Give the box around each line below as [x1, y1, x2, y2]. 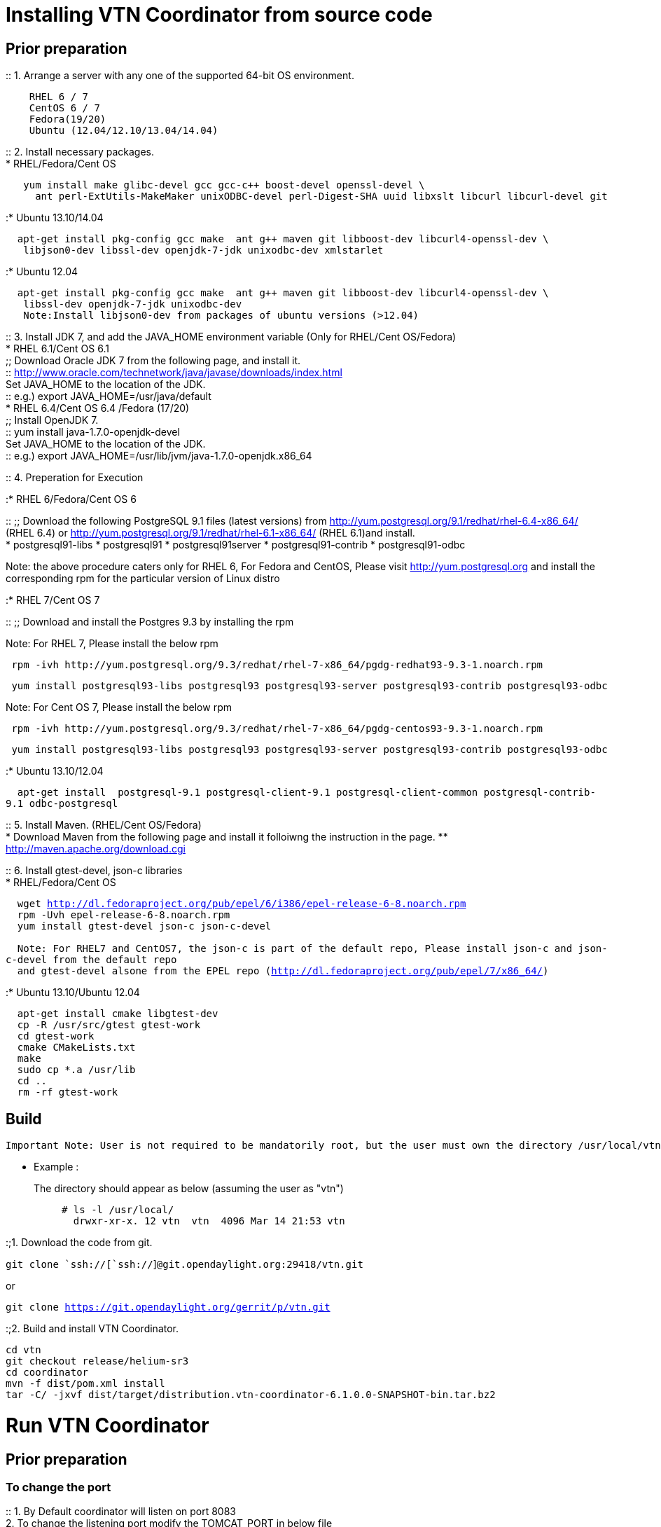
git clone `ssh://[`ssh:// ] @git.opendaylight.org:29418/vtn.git [6, 1258, 363, 1271]
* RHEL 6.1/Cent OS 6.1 [6, 343, 109, 355]
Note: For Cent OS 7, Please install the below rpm [6, 701, 232, 714]
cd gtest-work [17, 1030, 95, 1042]
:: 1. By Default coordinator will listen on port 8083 [6, 1505, 237, 1518]
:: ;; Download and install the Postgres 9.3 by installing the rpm [6, 616, 294, 628]
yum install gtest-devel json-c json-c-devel [17, 920, 272, 932]
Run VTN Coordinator [6, 1413, 209, 1437]
